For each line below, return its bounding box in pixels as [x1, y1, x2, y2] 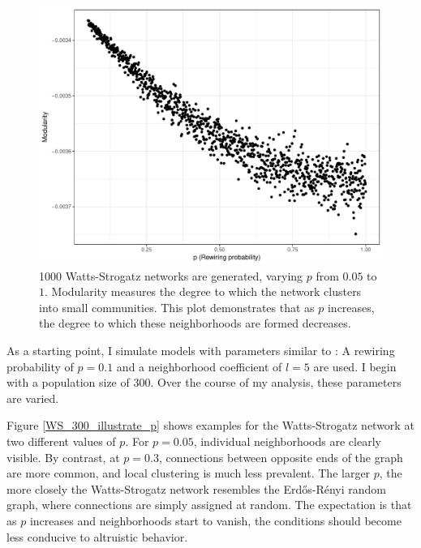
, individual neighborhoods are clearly [193, 432, 381, 449]
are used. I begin [313, 357, 397, 375]
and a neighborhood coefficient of [116, 357, 282, 375]
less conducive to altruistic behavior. [6, 528, 188, 545]
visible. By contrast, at [6, 448, 120, 465]
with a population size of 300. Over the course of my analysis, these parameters [6, 374, 402, 391]
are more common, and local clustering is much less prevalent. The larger [6, 465, 371, 482]
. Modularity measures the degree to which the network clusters [45, 283, 362, 300]
